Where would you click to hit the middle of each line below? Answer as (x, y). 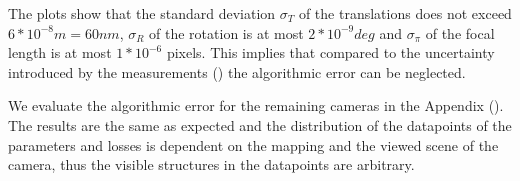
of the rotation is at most (226, 32)
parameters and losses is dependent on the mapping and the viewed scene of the (253, 144)
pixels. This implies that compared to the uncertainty (330, 52)
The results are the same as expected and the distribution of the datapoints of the (260, 124)
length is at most (60, 52)
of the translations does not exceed (405, 13)
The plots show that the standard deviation (142, 13)
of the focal (460, 32)
